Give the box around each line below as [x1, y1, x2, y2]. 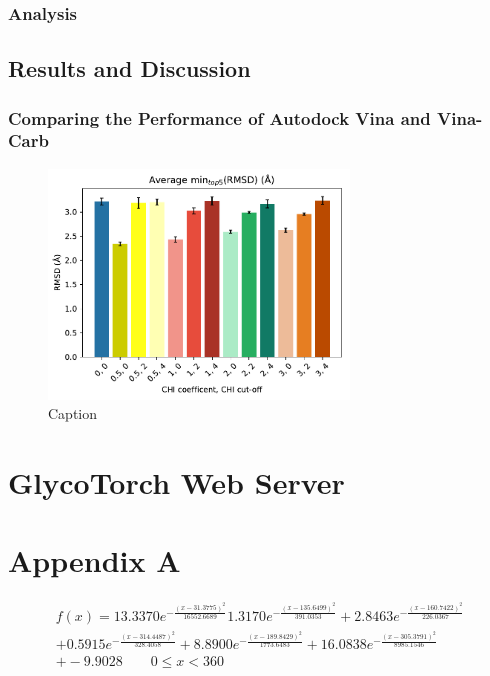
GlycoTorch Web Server [8, 462, 345, 503]
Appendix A [8, 540, 181, 581]
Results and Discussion [8, 53, 251, 84]
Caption [48, 403, 98, 424]
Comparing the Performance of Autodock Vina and [8, 105, 431, 130]
